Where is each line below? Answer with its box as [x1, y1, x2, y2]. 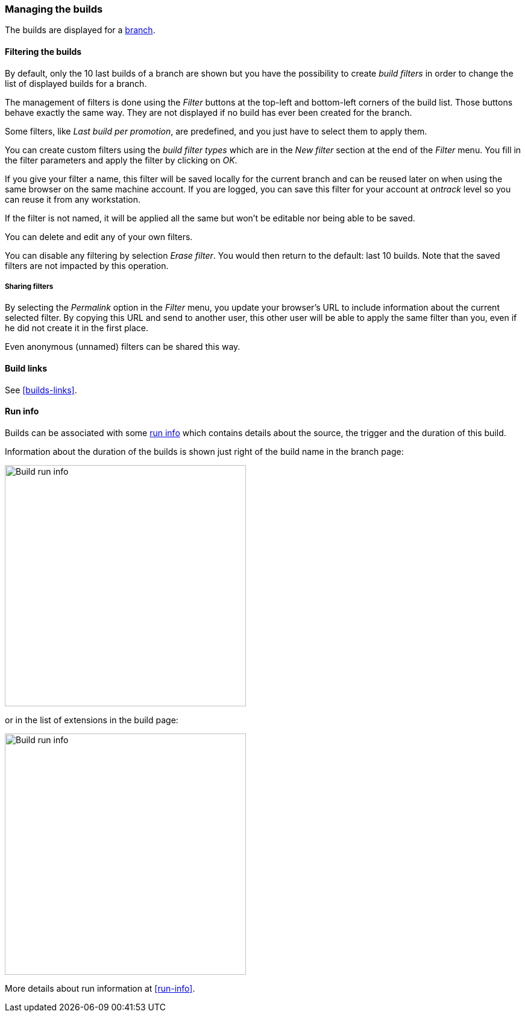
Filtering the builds [5, 46, 82, 57]
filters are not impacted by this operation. [5, 260, 169, 271]
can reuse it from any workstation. [5, 194, 140, 204]
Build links [5, 363, 47, 373]
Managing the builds [5, 3, 103, 15]
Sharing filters [5, 282, 54, 291]
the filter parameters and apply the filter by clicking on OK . [5, 154, 237, 165]
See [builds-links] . [5, 384, 77, 395]
